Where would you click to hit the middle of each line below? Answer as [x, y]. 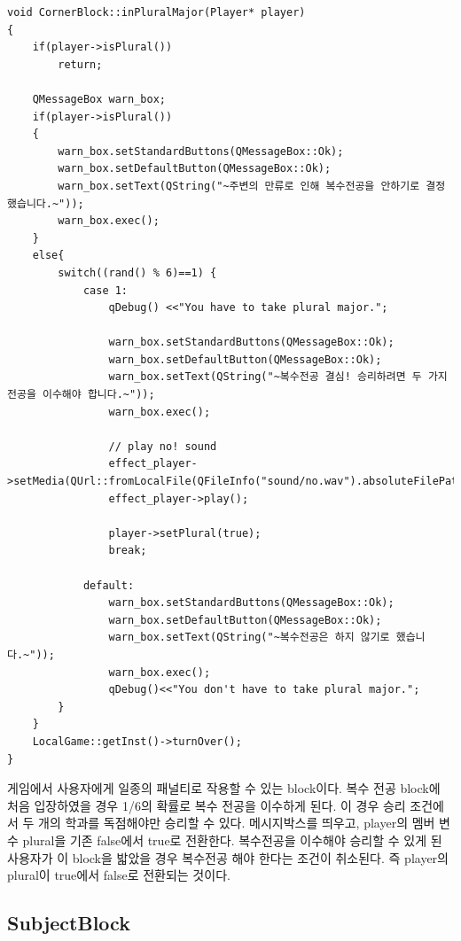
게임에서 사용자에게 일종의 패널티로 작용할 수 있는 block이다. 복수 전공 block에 [224, 788]
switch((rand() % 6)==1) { [137, 272]
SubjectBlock [69, 923]
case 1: [105, 290]
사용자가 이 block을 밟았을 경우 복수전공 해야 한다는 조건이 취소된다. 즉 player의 [228, 857]
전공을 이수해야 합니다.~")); [81, 395]
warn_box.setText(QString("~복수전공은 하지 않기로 [249, 638]
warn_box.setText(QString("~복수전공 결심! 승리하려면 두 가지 [278, 377]
